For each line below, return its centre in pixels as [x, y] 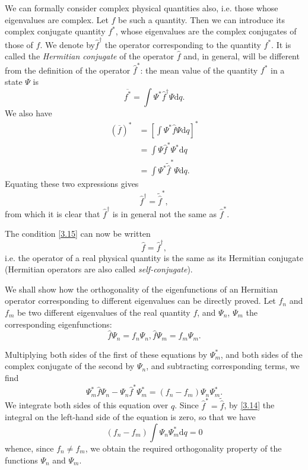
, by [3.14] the [249, 405]
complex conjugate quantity [55, 31]
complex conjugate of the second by [70, 366]
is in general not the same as [164, 213]
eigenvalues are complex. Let [57, 19]
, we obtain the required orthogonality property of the [183, 448]
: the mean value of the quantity [199, 70]
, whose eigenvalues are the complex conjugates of [206, 31]
